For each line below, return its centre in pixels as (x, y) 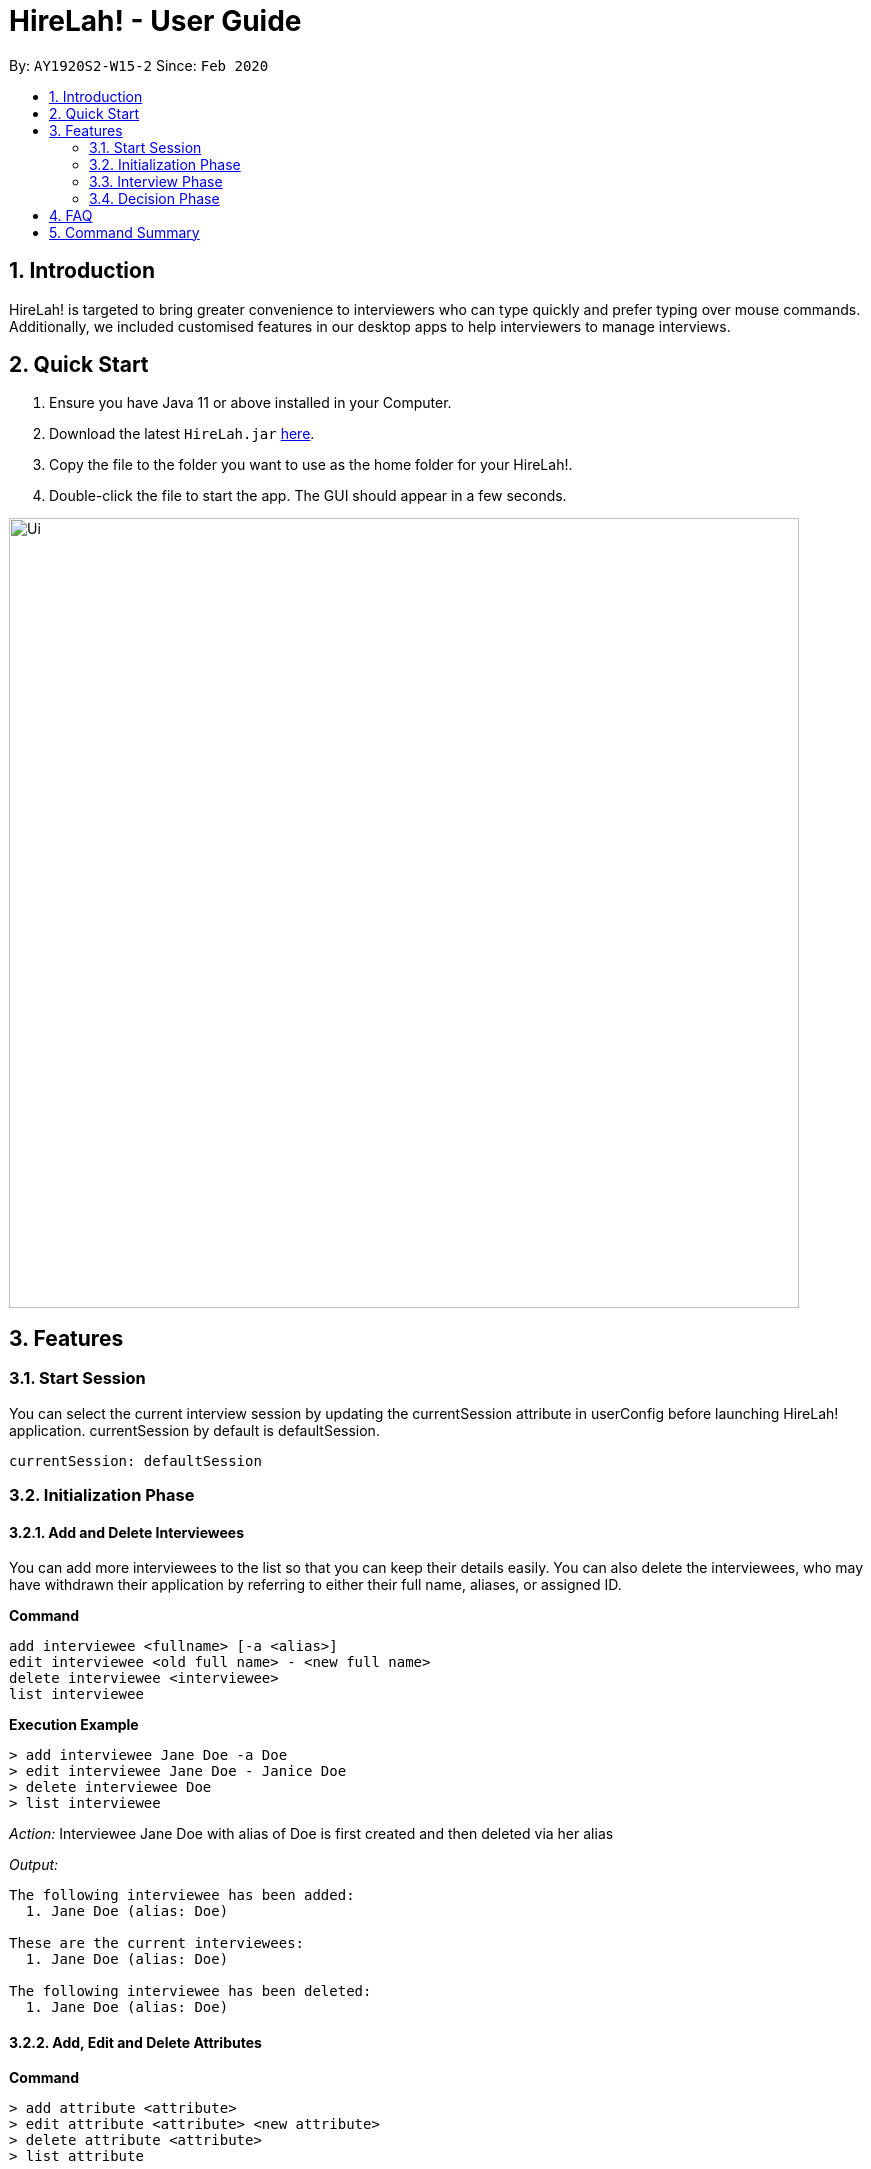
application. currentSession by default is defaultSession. (194, 1430)
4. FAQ (71, 215)
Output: (34, 1865)
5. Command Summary (124, 232)
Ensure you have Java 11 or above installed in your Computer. (250, 403)
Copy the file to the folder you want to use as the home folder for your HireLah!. (311, 465)
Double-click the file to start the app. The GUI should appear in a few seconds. (308, 496)
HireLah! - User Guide (155, 21)
